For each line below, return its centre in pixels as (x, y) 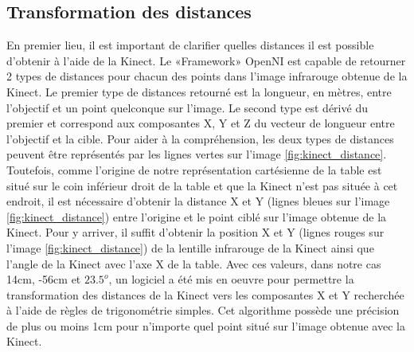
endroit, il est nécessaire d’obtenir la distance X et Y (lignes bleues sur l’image (198, 201)
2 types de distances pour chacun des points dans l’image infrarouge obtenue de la (207, 76)
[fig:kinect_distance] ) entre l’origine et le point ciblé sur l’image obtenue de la (197, 216)
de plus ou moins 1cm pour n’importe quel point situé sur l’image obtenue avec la (206, 325)
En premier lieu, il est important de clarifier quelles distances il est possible (190, 45)
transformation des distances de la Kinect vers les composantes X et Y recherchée (205, 294)
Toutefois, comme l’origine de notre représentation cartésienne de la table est (194, 169)
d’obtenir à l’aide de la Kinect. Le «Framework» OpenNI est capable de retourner (206, 60)
